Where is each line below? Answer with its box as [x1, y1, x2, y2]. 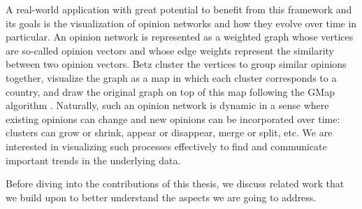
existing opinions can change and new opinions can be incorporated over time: [6, 111, 340, 126]
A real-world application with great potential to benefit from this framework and [6, 2, 352, 16]
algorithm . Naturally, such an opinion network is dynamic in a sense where [6, 98, 329, 113]
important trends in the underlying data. [6, 152, 181, 167]
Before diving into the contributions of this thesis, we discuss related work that [6, 176, 345, 191]
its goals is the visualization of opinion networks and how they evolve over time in [6, 15, 357, 30]
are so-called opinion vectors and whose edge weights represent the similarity [6, 43, 334, 57]
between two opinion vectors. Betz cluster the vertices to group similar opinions [6, 57, 347, 71]
